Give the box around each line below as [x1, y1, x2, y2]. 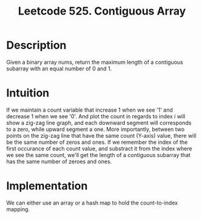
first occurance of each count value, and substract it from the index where [6, 144, 192, 152]
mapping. [6, 205, 30, 213]
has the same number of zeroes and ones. [6, 158, 112, 165]
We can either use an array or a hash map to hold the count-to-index [6, 199, 178, 206]
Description [6, 38, 67, 52]
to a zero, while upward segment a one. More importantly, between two [6, 126, 185, 133]
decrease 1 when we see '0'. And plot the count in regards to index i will [6, 112, 186, 120]
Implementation [6, 179, 88, 193]
